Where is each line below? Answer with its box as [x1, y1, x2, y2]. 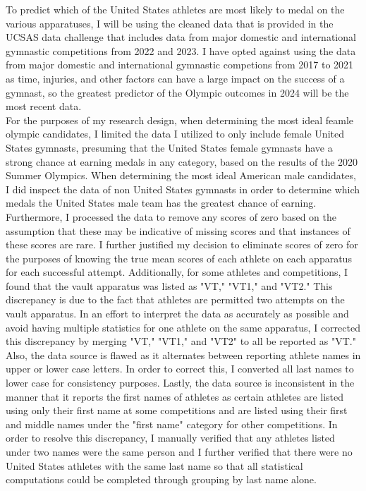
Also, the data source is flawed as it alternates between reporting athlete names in [6, 347, 361, 362]
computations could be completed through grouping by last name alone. [6, 472, 317, 487]
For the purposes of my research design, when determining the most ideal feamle [6, 112, 354, 127]
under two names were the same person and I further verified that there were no [6, 444, 353, 459]
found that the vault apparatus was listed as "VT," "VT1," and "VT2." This [6, 278, 333, 293]
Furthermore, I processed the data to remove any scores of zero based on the [6, 209, 337, 224]
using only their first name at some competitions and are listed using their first [6, 403, 348, 418]
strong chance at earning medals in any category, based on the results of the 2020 [6, 154, 358, 169]
